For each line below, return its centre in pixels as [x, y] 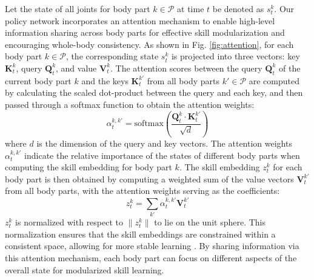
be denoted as [238, 8]
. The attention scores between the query [186, 68]
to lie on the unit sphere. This [210, 222]
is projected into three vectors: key [235, 56]
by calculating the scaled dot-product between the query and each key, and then [154, 92]
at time [191, 8]
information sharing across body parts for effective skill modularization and [145, 32]
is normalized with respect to [69, 222]
